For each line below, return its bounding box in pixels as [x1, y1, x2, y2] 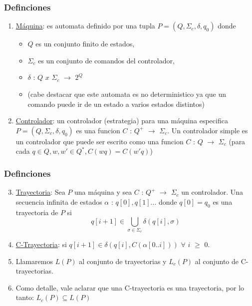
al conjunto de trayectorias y [79, 256, 167, 266]
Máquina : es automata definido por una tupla [15, 20, 155, 31]
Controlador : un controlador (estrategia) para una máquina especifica [15, 115, 228, 126]
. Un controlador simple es [167, 125, 248, 135]
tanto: [15, 292, 34, 303]
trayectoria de [15, 207, 58, 217]
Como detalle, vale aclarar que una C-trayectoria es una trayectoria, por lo [15, 282, 245, 293]
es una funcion [76, 125, 120, 135]
